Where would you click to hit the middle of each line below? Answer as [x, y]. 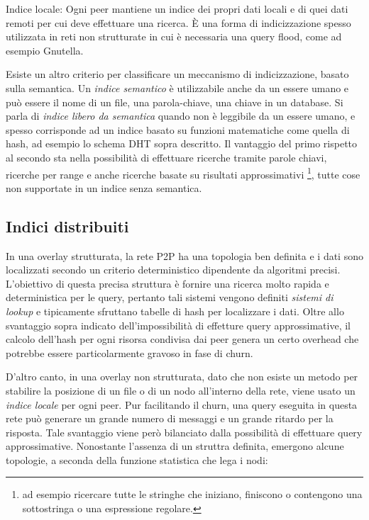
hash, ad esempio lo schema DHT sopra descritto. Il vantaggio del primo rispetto [182, 143]
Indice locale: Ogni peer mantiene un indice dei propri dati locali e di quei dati [177, 9]
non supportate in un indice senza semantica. [104, 187]
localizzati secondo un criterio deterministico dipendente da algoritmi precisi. [173, 270]
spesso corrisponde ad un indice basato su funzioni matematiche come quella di [178, 129]
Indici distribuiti [67, 226]
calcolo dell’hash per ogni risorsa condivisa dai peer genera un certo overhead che [182, 339]
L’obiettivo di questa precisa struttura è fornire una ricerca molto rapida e [167, 283]
